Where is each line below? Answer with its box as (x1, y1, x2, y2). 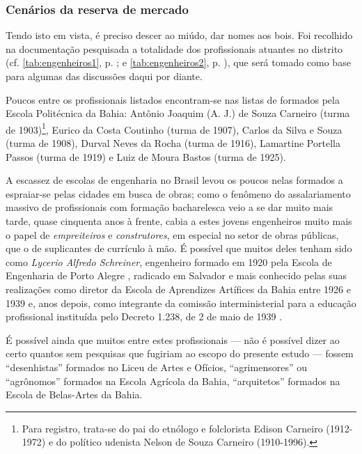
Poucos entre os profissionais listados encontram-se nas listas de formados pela (6, 92, 340, 107)
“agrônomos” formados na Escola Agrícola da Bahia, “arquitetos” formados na (6, 373, 340, 388)
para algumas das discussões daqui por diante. (6, 69, 203, 83)
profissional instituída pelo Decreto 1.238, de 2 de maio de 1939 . (6, 309, 283, 324)
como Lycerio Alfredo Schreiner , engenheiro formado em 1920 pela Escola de (6, 254, 332, 269)
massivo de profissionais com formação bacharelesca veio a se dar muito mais (6, 200, 333, 214)
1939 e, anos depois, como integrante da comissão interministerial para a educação (6, 295, 356, 310)
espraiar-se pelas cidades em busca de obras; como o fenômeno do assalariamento (6, 186, 351, 201)
